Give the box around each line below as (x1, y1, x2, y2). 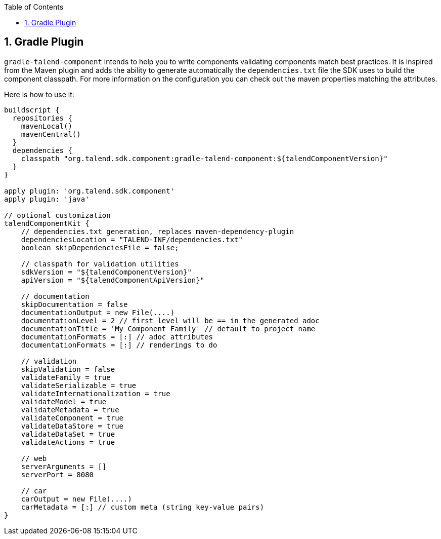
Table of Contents (4, 3, 64, 11)
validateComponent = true (21, 413, 124, 422)
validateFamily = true (21, 373, 111, 381)
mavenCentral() (21, 130, 81, 138)
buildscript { (4, 105, 60, 114)
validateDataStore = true (21, 421, 124, 430)
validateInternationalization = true (21, 389, 170, 398)
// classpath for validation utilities (21, 259, 179, 268)
